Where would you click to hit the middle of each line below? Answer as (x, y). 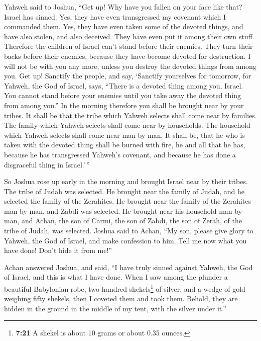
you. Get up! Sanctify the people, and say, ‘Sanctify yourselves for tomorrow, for (128, 76)
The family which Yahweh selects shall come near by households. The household (127, 125)
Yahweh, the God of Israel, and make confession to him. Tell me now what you (125, 240)
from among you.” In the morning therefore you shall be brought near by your (124, 105)
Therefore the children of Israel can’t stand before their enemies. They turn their (128, 46)
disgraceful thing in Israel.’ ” (47, 164)
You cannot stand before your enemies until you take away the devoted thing (122, 95)
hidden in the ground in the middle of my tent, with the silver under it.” (115, 308)
